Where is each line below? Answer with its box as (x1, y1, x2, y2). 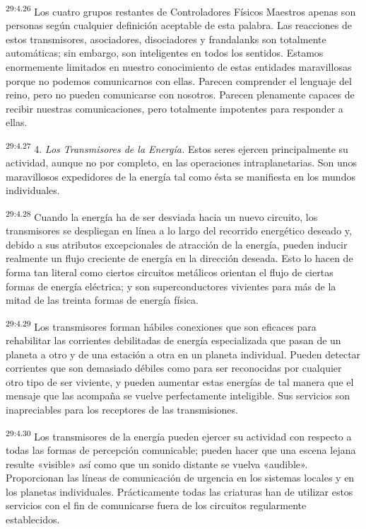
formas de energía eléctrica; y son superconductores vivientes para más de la (6, 278, 336, 293)
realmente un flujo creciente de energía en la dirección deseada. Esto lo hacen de (6, 251, 353, 266)
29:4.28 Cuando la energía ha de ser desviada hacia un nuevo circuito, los (6, 207, 318, 224)
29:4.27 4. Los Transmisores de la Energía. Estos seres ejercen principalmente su (6, 140, 348, 156)
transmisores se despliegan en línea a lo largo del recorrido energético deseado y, (6, 223, 352, 238)
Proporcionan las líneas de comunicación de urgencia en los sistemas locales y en (6, 470, 355, 485)
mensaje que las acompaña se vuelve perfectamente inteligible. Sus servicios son (6, 388, 350, 403)
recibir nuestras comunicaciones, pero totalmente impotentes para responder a (6, 101, 343, 115)
